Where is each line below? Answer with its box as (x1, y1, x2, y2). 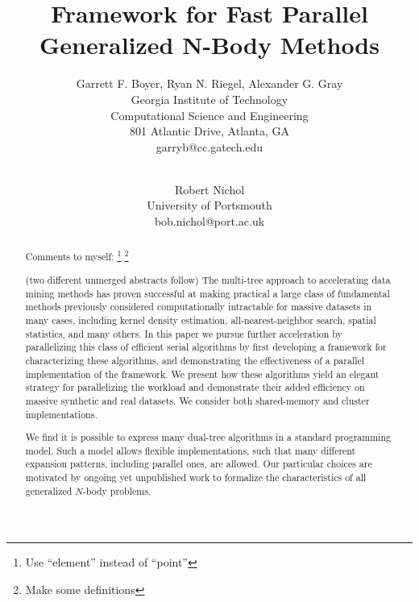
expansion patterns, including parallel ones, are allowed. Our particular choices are (25, 457, 372, 471)
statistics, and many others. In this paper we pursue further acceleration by (25, 326, 342, 340)
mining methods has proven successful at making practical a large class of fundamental (25, 286, 390, 300)
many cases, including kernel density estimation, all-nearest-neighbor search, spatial (25, 313, 376, 326)
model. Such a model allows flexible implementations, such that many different (25, 443, 356, 457)
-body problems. (82, 484, 151, 497)
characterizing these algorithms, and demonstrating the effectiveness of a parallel (25, 353, 365, 367)
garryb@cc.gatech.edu (156, 138, 263, 155)
